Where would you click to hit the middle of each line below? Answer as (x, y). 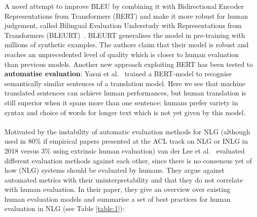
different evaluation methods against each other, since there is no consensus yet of (128, 160)
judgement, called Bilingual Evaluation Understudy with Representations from (123, 25)
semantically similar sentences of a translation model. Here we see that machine (125, 83)
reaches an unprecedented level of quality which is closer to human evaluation (122, 54)
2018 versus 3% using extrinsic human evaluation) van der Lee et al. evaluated (125, 150)
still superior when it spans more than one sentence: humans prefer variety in (121, 102)
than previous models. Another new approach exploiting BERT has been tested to (129, 64)
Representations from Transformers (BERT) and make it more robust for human (126, 15)
